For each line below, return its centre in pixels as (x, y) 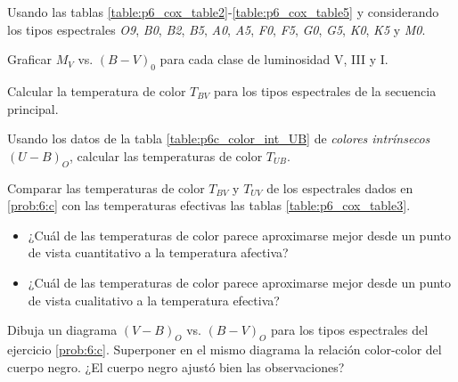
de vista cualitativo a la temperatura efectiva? (154, 300)
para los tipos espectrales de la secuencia (325, 90)
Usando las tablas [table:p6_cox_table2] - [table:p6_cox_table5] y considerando (223, 12)
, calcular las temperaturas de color (166, 155)
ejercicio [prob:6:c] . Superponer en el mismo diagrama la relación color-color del (225, 349)
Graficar (29, 59)
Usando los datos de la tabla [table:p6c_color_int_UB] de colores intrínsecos (219, 138)
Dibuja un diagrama (62, 330)
